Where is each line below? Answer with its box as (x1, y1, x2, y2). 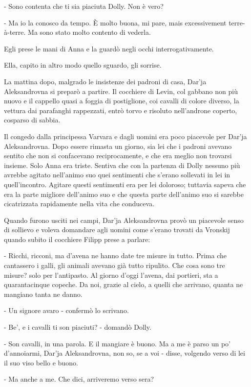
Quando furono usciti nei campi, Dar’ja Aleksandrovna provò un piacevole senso (4, 215, 244, 225)
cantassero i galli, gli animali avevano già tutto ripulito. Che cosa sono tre (4, 260, 225, 270)
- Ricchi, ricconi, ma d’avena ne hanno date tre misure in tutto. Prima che (4, 250, 227, 261)
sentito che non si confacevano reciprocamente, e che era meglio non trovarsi (4, 150, 232, 161)
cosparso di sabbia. (4, 115, 61, 125)
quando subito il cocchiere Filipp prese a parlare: (4, 234, 150, 244)
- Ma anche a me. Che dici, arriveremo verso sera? (4, 374, 154, 384)
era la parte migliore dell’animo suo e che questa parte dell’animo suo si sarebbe (4, 189, 244, 199)
